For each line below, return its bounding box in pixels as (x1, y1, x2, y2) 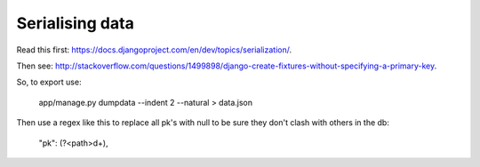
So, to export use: (16, 76, 82, 88)
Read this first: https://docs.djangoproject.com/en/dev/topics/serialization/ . (16, 44, 292, 55)
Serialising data (16, 13, 135, 33)
